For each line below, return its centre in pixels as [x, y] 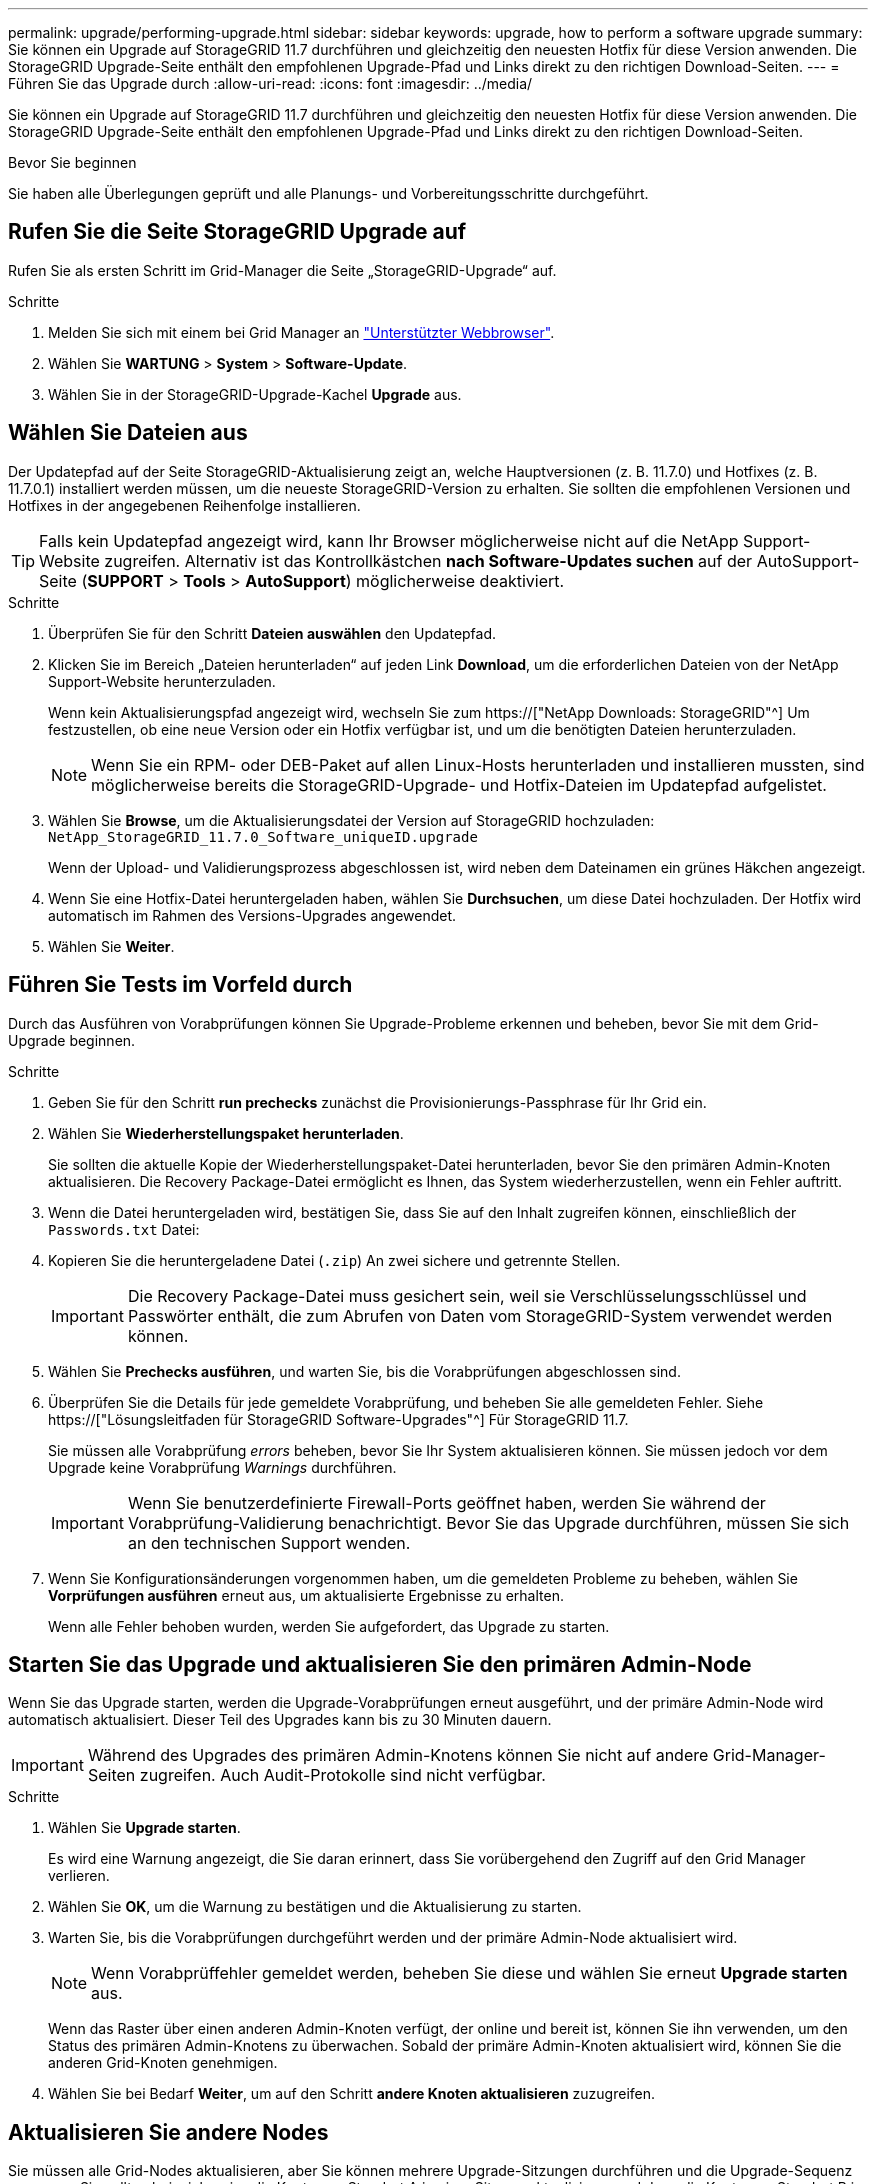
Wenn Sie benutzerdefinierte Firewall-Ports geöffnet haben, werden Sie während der [446, 1502]
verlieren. [79, 1876]
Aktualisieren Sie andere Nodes [168, 2132]
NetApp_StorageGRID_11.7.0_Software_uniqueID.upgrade [263, 836]
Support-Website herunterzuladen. [162, 681]
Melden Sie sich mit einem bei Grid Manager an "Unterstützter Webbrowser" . [301, 332]
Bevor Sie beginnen [72, 162]
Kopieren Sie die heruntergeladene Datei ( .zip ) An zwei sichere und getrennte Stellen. [334, 1260]
